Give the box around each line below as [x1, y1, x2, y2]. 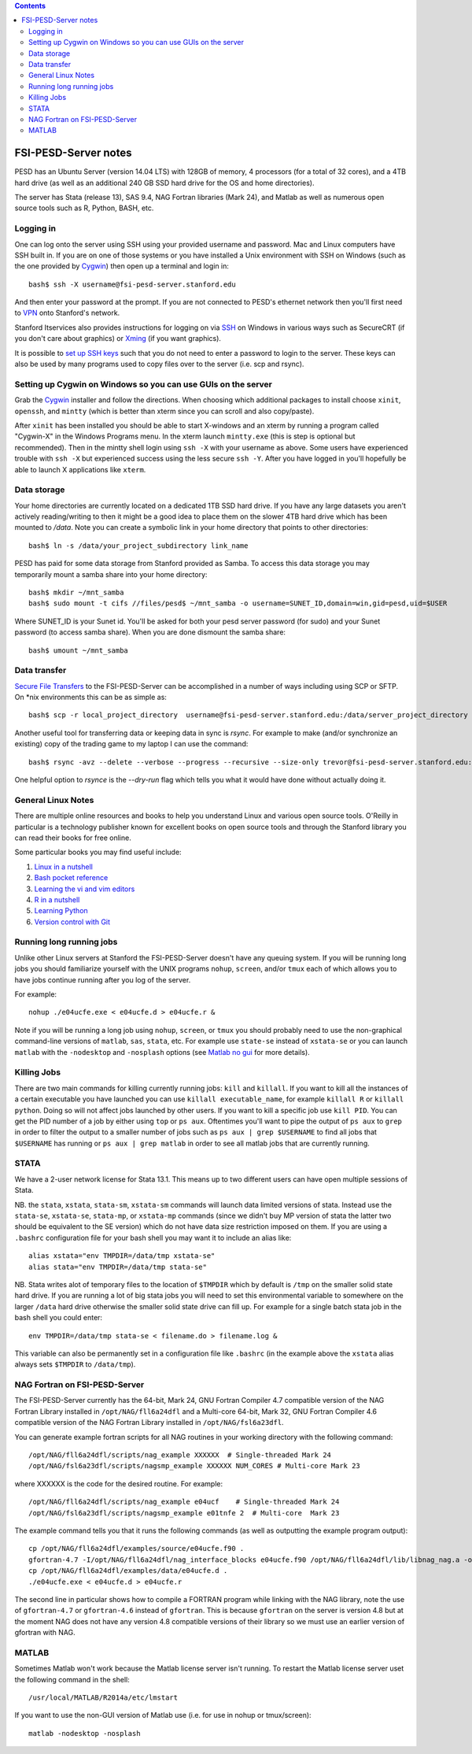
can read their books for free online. [14, 833, 131, 842]
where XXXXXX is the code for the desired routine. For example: [14, 1478, 223, 1488]
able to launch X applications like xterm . [14, 464, 146, 474]
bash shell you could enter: [14, 1313, 102, 1323]
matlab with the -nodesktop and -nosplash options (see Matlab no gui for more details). [14, 1047, 310, 1056]
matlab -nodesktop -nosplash [28, 1729, 141, 1737]
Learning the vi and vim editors [34, 884, 135, 894]
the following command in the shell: [14, 1674, 130, 1684]
